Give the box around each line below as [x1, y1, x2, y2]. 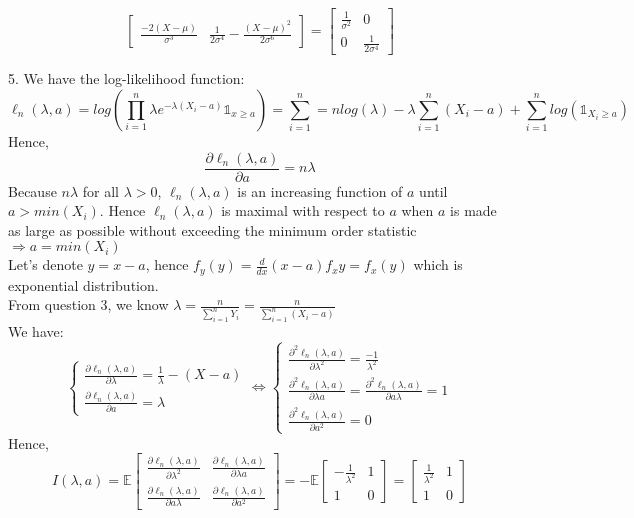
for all [82, 180, 119, 201]
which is [413, 254, 463, 275]
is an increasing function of [237, 180, 403, 201]
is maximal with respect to [221, 200, 385, 221]
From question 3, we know [8, 294, 169, 315]
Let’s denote [8, 254, 83, 275]
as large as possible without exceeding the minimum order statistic [8, 219, 417, 240]
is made [450, 200, 497, 221]
